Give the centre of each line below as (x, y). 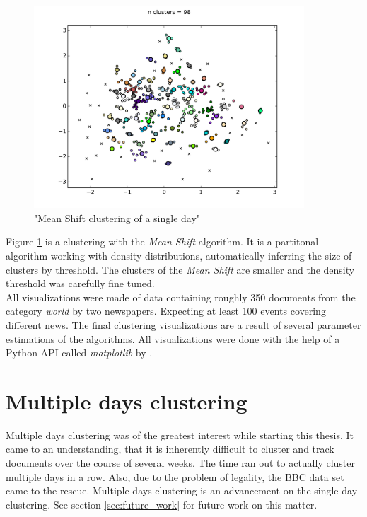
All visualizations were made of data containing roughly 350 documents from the (181, 297)
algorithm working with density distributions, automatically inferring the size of (179, 255)
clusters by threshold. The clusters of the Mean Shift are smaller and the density (180, 269)
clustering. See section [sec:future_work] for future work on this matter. (162, 504)
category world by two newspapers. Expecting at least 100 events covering (166, 311)
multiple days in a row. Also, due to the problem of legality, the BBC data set (175, 476)
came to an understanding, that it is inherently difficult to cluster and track (170, 449)
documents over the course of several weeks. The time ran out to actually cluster (181, 463)
